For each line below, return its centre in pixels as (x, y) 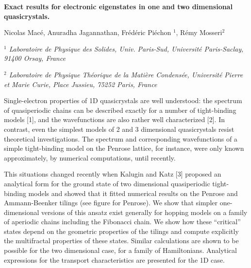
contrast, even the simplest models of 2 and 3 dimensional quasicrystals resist (119, 129)
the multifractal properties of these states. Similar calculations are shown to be (121, 241)
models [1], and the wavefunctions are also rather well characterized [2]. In (115, 119)
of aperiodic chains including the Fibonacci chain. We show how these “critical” (122, 222)
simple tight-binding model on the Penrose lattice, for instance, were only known (124, 148)
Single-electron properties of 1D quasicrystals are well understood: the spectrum (123, 100)
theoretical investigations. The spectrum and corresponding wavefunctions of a (121, 138)
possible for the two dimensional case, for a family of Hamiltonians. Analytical (120, 250)
